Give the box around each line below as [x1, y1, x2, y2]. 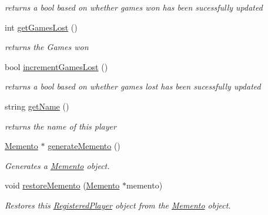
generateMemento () [48, 140, 120, 152]
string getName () [5, 100, 69, 112]
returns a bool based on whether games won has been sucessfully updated [5, 1, 263, 13]
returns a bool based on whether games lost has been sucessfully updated [5, 80, 261, 92]
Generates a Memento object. [5, 159, 110, 171]
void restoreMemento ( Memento [5, 179, 120, 191]
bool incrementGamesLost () [5, 60, 108, 72]
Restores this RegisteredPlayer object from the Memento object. [5, 199, 231, 211]
